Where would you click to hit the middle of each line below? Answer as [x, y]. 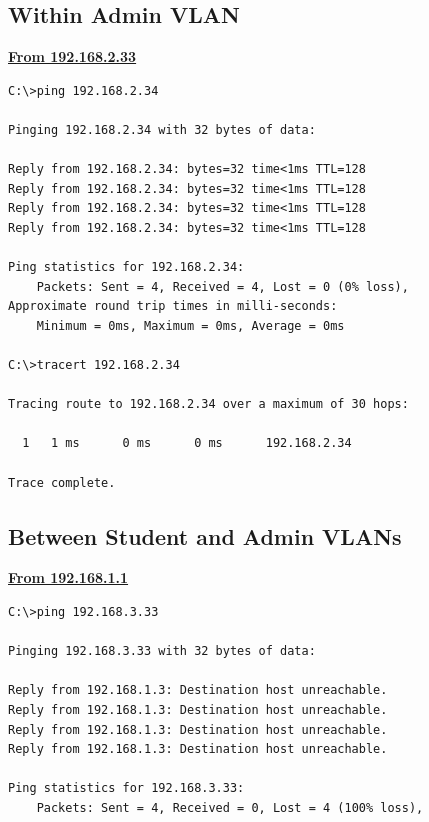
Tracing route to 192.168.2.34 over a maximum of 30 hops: [208, 404]
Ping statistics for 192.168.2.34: [126, 267]
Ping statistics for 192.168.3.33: [126, 788]
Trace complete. [62, 482]
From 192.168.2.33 [72, 56]
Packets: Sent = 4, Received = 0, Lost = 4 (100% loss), [230, 808]
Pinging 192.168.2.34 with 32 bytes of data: [162, 129]
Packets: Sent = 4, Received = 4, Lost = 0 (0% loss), [222, 286]
